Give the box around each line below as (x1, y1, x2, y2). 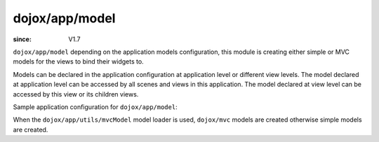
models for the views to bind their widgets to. (13, 57, 144, 66)
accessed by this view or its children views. (13, 90, 139, 98)
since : (13, 35, 32, 43)
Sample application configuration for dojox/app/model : (13, 102, 178, 111)
